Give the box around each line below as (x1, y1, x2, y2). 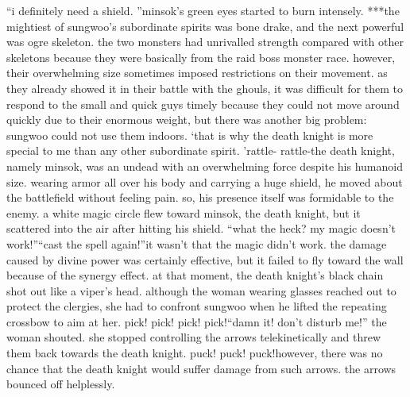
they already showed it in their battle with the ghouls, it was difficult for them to (6, 79, 403, 96)
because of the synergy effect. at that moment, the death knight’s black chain (6, 267, 384, 283)
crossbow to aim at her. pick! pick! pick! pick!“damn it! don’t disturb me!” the (6, 313, 387, 330)
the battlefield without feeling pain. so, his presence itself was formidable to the (6, 189, 394, 206)
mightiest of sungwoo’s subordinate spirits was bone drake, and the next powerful (6, 17, 404, 34)
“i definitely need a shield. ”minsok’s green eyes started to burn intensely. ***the (6, 2, 400, 18)
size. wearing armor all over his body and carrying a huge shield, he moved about (6, 173, 403, 190)
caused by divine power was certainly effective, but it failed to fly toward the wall (6, 251, 404, 268)
